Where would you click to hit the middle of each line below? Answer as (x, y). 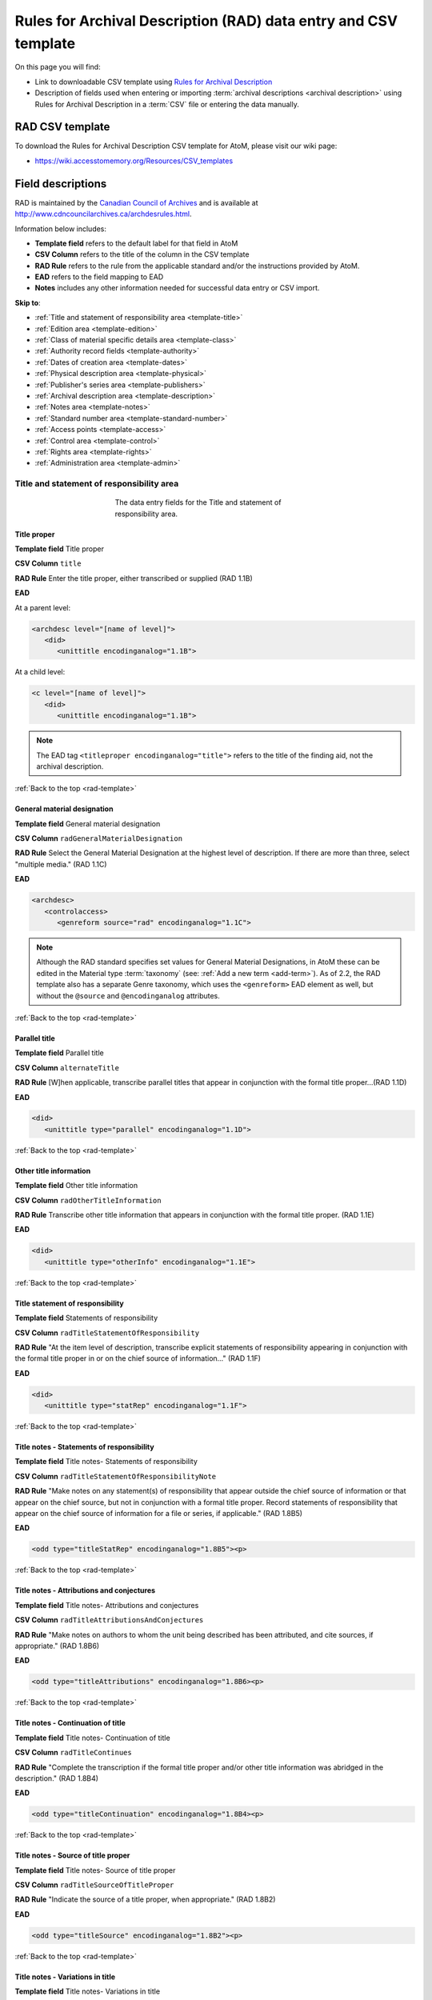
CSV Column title (48, 563)
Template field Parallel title (59, 1053)
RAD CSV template (62, 127)
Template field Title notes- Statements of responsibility (106, 1462)
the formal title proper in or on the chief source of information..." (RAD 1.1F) (138, 1358)
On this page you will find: (58, 67)
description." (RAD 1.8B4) (57, 1778)
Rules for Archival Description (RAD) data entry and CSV (206, 21)
